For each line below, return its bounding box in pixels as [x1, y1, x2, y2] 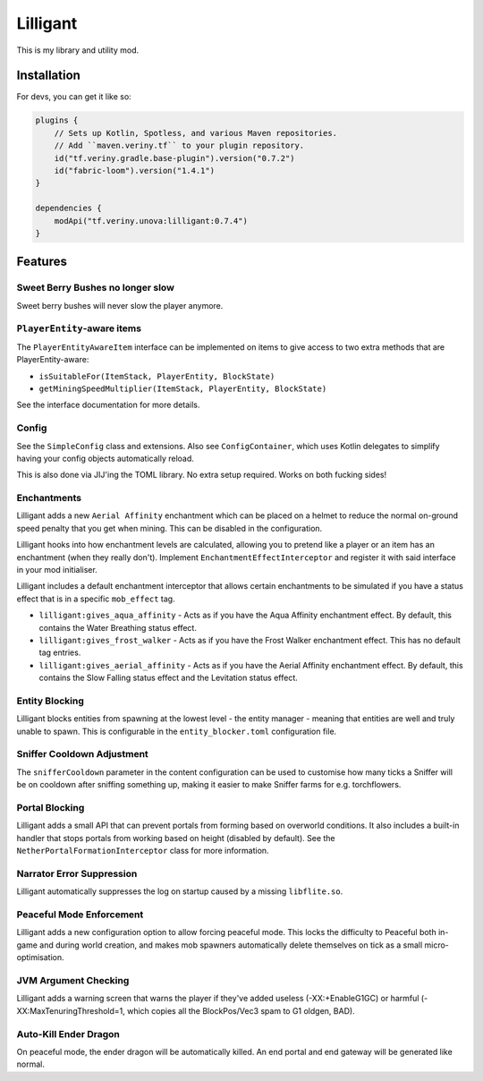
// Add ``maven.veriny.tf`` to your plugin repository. [54, 140, 305, 151]
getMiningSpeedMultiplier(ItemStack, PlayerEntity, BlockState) [38, 384, 327, 394]
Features [16, 254, 67, 269]
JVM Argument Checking [16, 974, 130, 986]
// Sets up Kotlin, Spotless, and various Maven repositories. [54, 128, 338, 138]
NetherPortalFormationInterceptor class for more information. [16, 846, 269, 856]
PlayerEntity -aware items [16, 322, 142, 335]
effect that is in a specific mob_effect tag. [16, 593, 175, 604]
